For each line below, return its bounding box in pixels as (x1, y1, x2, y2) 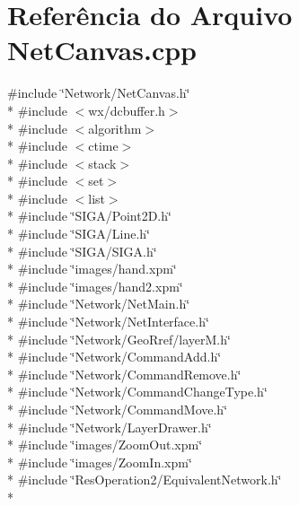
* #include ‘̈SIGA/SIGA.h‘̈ (7, 241, 157, 260)
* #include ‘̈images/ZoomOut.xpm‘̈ (7, 435, 203, 454)
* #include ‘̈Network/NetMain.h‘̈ (7, 294, 190, 313)
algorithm (88, 118, 142, 137)
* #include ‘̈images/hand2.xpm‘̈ (7, 276, 183, 295)
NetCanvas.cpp (7, 31, 197, 68)
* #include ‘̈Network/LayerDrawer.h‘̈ (7, 417, 212, 436)
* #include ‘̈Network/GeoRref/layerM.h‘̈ (7, 329, 231, 348)
